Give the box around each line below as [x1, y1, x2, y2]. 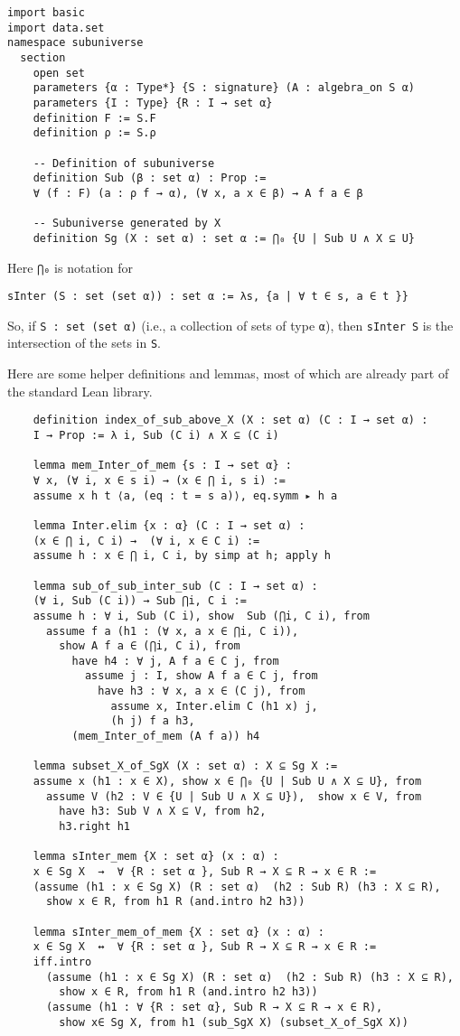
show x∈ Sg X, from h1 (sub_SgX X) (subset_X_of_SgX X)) [59, 1015, 408, 1029]
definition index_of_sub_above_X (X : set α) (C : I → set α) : [33, 414, 428, 427]
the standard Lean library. [7, 381, 153, 400]
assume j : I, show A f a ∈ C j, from [84, 669, 318, 683]
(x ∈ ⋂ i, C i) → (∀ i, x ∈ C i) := [33, 534, 260, 547]
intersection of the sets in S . [7, 333, 161, 352]
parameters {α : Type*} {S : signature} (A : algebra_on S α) [33, 81, 416, 95]
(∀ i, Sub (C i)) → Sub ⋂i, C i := [33, 594, 247, 608]
